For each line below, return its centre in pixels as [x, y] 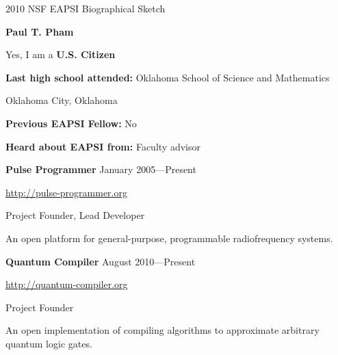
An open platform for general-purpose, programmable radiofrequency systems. [169, 238]
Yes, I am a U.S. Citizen [61, 54]
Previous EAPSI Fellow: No [71, 123]
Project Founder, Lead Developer [75, 215]
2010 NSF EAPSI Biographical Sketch [86, 8]
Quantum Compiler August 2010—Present [101, 261]
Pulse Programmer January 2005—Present [101, 169]
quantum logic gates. [49, 343]
